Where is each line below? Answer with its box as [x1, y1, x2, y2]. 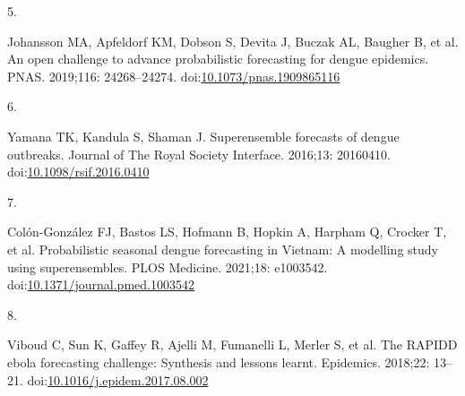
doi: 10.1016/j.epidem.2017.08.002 [27, 370, 209, 389]
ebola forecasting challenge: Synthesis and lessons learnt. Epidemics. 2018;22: [7, 352, 430, 371]
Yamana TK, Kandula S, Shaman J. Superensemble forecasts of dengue [7, 126, 400, 145]
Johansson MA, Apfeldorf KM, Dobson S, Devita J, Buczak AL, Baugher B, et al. [7, 31, 459, 50]
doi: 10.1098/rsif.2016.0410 [7, 162, 150, 181]
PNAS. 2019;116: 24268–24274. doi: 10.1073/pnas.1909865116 [7, 66, 340, 85]
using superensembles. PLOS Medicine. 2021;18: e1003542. [7, 257, 328, 276]
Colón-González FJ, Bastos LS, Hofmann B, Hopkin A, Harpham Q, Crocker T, [7, 222, 447, 241]
